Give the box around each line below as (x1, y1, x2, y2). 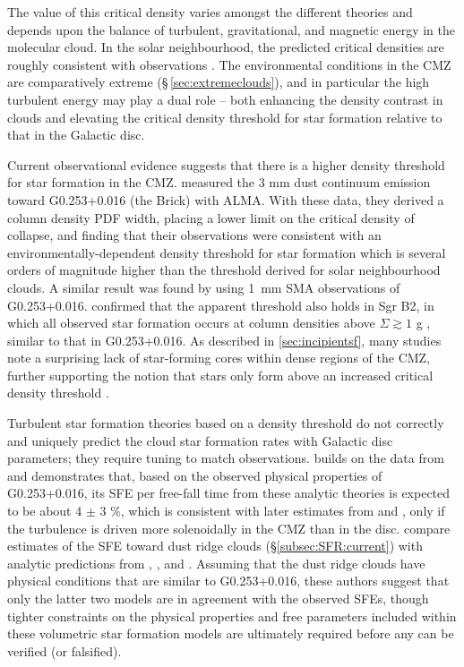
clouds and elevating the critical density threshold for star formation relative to (7, 107, 443, 126)
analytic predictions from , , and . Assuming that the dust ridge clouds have (7, 553, 425, 572)
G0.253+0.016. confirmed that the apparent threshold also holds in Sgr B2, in (7, 295, 434, 314)
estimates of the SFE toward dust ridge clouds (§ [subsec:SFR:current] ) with (7, 536, 423, 555)
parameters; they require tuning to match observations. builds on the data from (7, 449, 444, 467)
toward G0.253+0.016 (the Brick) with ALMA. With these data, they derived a (7, 190, 444, 209)
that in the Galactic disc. (7, 125, 145, 144)
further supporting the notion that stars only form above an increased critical (7, 365, 434, 384)
